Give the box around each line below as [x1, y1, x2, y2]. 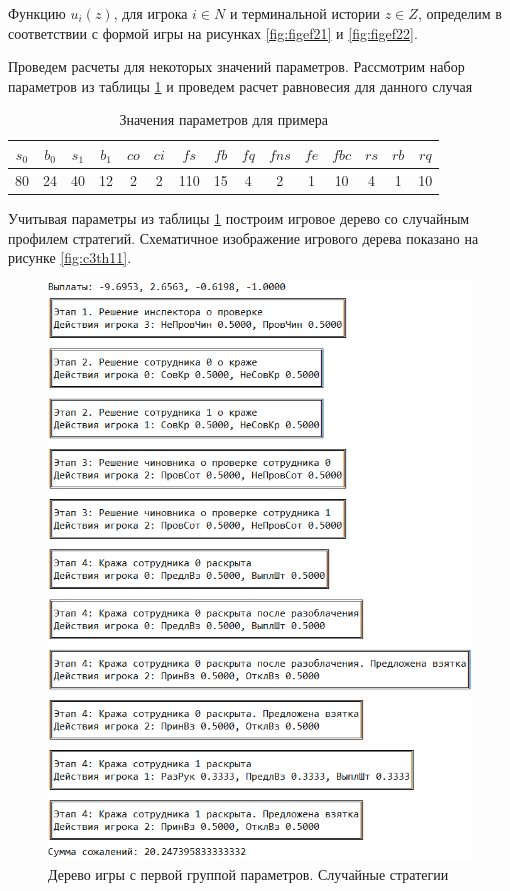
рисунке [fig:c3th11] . [8, 247, 132, 268]
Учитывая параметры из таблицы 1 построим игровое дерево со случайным [8, 207, 470, 228]
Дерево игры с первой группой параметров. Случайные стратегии [48, 863, 449, 884]
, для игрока [113, 3, 188, 23]
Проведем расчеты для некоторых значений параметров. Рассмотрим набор [8, 56, 465, 77]
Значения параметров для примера [119, 109, 328, 130]
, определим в [417, 3, 502, 23]
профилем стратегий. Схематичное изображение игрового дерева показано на [8, 227, 479, 248]
